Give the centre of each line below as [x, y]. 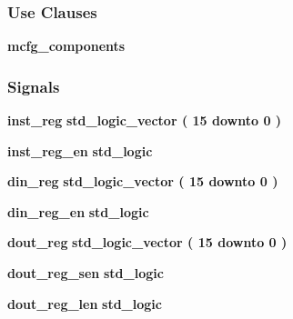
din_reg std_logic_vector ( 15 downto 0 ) [143, 181]
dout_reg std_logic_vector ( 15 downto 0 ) [147, 242]
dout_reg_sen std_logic [86, 273]
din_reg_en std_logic [78, 211]
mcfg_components [66, 46]
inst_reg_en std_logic [80, 150]
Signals [34, 86]
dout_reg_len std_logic [85, 303]
